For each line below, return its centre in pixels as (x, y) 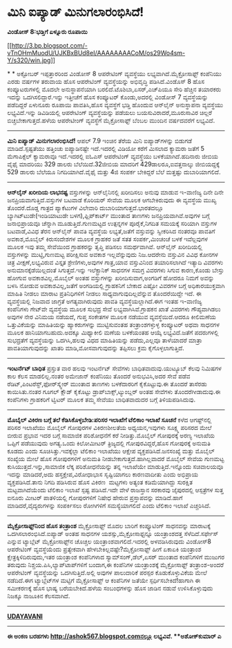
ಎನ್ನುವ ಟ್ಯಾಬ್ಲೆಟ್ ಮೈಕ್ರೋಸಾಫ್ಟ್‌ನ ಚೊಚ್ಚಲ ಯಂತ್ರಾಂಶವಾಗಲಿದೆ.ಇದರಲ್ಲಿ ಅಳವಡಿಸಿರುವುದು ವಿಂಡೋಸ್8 (109, 541)
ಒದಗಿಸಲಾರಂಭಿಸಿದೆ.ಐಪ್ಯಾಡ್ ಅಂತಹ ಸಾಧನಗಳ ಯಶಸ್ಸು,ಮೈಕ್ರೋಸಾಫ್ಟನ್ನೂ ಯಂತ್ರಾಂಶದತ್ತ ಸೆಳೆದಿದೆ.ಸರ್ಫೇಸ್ (113, 533)
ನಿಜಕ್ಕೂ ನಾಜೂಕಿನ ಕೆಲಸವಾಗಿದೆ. (39, 595)
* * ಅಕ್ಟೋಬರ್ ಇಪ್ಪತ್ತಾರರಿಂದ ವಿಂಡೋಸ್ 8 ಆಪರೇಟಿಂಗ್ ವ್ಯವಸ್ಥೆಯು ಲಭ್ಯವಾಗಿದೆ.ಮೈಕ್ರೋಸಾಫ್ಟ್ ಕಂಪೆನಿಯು (115, 73)
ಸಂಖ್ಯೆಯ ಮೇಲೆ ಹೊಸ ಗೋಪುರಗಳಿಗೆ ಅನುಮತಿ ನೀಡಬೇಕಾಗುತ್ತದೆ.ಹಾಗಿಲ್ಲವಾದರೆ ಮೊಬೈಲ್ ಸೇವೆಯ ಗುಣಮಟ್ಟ (116, 458)
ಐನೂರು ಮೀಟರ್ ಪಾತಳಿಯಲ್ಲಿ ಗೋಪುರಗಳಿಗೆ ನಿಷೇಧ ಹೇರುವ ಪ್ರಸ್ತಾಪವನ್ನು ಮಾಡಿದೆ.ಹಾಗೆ (95, 497)
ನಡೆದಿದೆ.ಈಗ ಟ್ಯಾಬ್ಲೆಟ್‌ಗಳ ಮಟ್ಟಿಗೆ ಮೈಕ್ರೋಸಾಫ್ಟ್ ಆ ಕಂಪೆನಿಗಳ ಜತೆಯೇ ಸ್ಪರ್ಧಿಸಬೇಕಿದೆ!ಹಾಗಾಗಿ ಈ (104, 580)
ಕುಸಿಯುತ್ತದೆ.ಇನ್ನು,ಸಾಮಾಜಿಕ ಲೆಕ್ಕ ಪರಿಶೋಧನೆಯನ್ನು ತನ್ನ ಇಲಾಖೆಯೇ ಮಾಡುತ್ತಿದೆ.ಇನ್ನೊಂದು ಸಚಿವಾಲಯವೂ (115, 466)
